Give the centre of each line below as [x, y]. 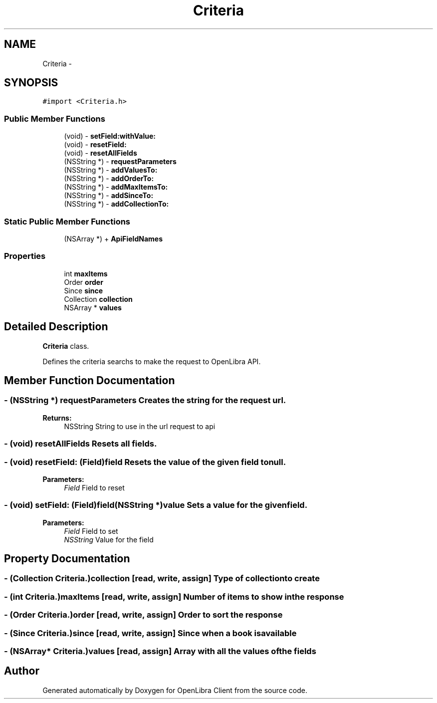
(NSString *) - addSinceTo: [109, 196]
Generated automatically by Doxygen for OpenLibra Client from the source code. [175, 690]
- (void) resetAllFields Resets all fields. [81, 444]
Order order [84, 282]
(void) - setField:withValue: [110, 136]
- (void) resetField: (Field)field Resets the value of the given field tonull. [145, 462]
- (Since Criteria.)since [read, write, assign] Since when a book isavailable [150, 633]
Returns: [57, 418]
